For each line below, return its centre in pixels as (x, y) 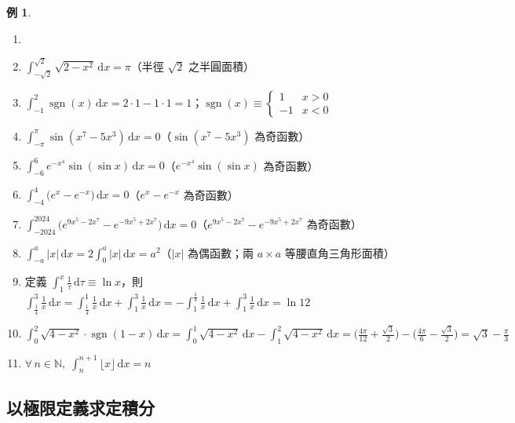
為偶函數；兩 (221, 252)
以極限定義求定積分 (80, 407)
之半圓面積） (221, 66)
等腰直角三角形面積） (340, 252)
